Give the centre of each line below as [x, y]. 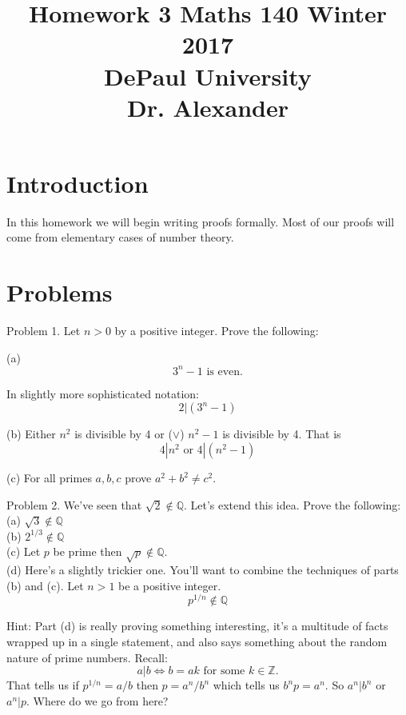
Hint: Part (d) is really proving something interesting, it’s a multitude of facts [197, 626]
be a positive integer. [170, 585]
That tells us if [43, 685]
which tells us [246, 685]
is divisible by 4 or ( [123, 434]
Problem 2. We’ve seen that [74, 504]
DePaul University [208, 76]
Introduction [78, 183]
